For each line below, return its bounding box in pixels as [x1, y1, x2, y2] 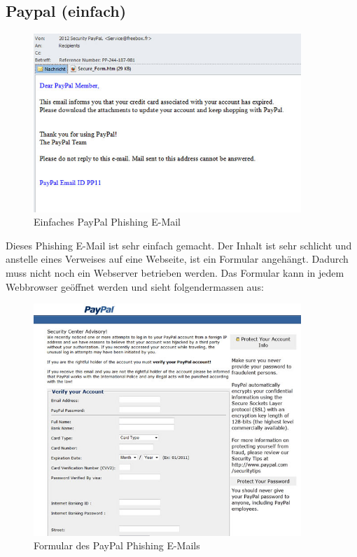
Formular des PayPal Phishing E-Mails [34, 538, 200, 553]
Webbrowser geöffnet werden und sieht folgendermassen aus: [6, 279, 264, 294]
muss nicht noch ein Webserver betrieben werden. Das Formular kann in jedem [6, 265, 344, 280]
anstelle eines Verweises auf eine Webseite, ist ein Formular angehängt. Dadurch [6, 252, 349, 266]
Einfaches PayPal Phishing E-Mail [34, 214, 181, 229]
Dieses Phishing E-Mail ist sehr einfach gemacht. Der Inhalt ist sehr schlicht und [6, 238, 352, 252]
